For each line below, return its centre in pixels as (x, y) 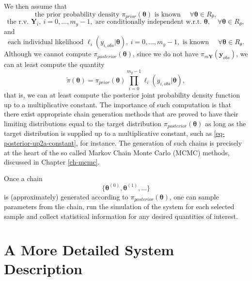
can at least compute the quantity (54, 64)
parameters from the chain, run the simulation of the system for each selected (119, 207)
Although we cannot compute (48, 54)
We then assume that (36, 6)
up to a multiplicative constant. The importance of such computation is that (118, 104)
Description (43, 268)
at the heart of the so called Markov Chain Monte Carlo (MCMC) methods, (117, 152)
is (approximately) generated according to (66, 196)
